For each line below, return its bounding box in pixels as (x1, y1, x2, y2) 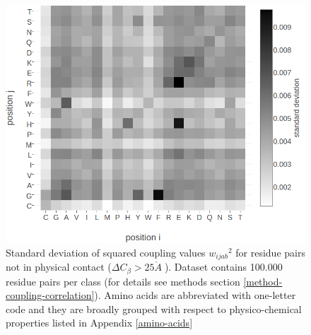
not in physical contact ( (6, 259, 112, 274)
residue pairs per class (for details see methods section (6, 274, 240, 288)
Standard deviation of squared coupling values (6, 245, 206, 259)
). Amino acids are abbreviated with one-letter (94, 288, 296, 302)
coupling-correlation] (6, 288, 95, 302)
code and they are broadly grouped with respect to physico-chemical (6, 301, 302, 316)
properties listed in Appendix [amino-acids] (6, 315, 193, 330)
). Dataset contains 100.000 (164, 259, 283, 274)
